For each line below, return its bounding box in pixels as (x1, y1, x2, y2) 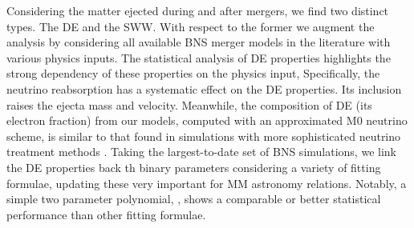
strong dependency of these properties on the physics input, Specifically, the (6, 65, 380, 82)
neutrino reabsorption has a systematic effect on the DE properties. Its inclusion (6, 80, 402, 97)
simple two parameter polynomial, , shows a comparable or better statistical (6, 190, 381, 207)
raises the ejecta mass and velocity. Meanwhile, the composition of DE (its (6, 96, 372, 113)
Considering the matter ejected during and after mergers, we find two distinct (6, 2, 389, 18)
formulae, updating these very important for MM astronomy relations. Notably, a (6, 174, 407, 191)
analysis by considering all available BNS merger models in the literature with (6, 34, 391, 50)
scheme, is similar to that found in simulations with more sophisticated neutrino (6, 127, 401, 144)
